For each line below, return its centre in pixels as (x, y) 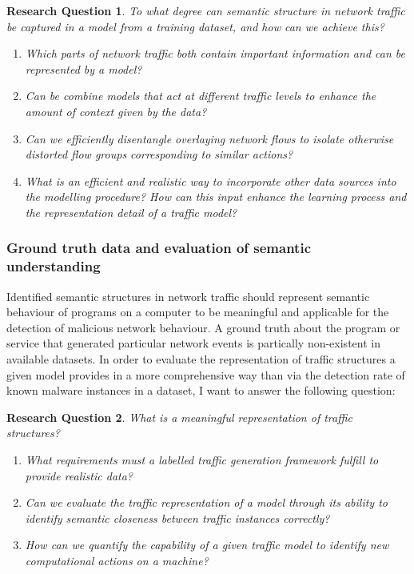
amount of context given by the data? (116, 111)
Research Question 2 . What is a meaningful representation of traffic (179, 417)
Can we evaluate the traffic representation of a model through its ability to (206, 502)
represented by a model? (84, 68)
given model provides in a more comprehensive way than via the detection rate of (206, 374)
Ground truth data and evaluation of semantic (159, 248)
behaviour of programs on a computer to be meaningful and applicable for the (198, 312)
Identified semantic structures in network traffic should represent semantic (188, 296)
